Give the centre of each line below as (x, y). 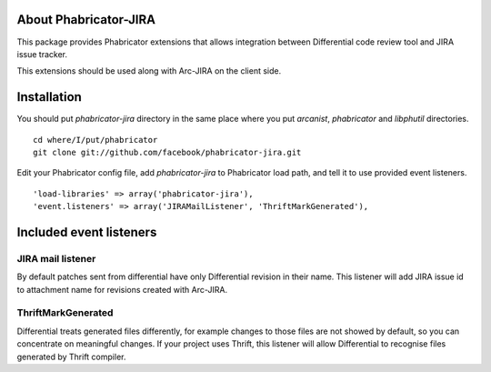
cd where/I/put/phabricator (95, 140)
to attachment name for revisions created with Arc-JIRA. (122, 289)
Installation (49, 97)
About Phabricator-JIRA (86, 20)
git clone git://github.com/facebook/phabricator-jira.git (167, 152)
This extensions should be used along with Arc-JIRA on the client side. (149, 71)
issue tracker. (42, 54)
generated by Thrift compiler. (71, 357)
